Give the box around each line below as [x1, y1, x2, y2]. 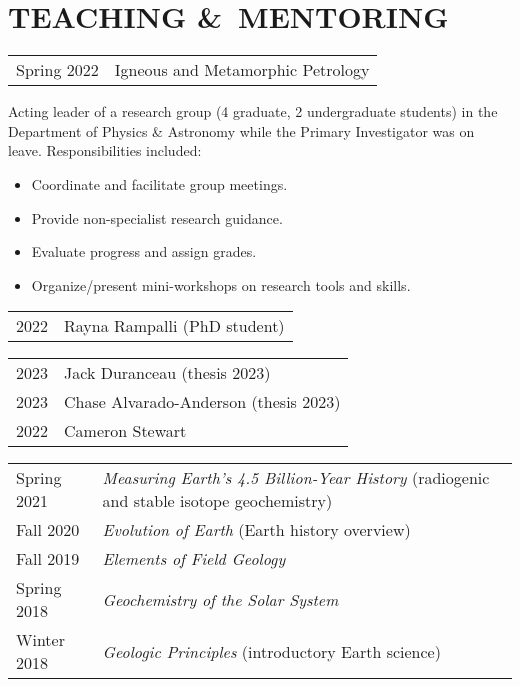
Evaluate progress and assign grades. [31, 241, 257, 262]
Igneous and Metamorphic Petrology [114, 58, 370, 82]
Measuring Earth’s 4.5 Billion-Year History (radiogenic [102, 466, 490, 490]
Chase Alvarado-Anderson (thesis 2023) [64, 390, 341, 414]
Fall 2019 [16, 547, 80, 571]
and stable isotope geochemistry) [102, 489, 333, 513]
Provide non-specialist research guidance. [31, 207, 283, 228]
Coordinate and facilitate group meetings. [31, 173, 288, 194]
